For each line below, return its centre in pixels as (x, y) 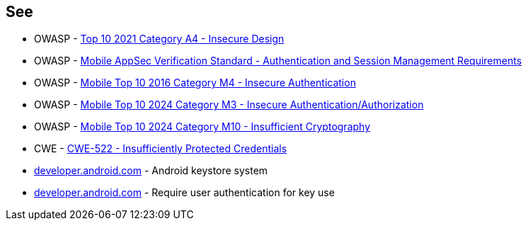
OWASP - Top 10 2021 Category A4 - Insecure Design (159, 39)
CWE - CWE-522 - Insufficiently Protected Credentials (161, 149)
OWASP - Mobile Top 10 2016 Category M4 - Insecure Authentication (195, 83)
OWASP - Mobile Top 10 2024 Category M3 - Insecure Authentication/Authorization (229, 105)
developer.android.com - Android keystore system (151, 171)
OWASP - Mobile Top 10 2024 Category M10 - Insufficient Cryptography (202, 127)
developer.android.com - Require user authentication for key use (184, 193)
